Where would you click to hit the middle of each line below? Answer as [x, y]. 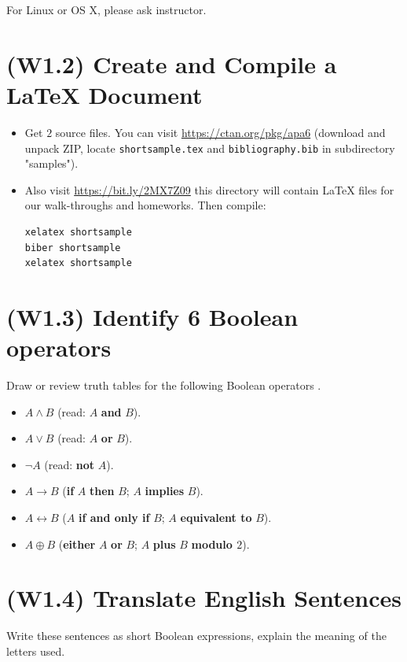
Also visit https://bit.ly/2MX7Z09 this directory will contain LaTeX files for [209, 189]
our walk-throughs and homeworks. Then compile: [145, 205]
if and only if [114, 517]
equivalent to [216, 517]
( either [77, 544]
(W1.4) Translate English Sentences [204, 598]
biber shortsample [73, 248]
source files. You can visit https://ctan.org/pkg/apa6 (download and [220, 132]
